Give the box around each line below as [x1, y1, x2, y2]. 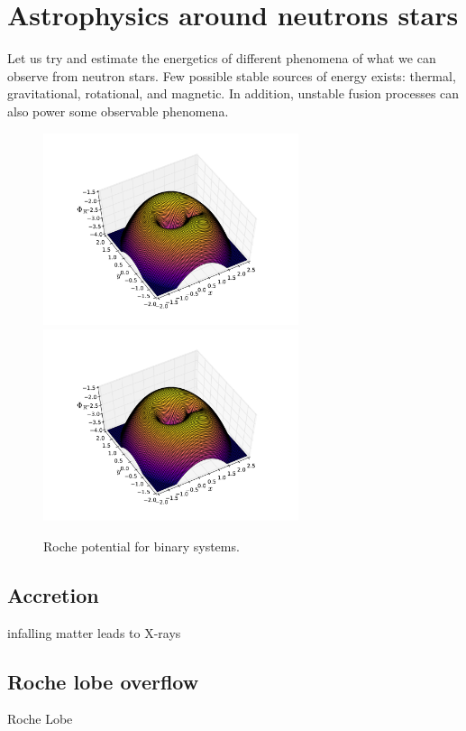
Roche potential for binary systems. [43, 536, 240, 555]
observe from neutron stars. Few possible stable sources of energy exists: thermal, [7, 66, 456, 85]
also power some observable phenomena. [7, 101, 229, 120]
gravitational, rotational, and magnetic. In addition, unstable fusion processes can [7, 84, 460, 103]
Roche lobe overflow [7, 667, 199, 695]
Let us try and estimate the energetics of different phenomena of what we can [7, 49, 436, 68]
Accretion [7, 580, 99, 608]
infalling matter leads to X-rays [7, 623, 181, 642]
